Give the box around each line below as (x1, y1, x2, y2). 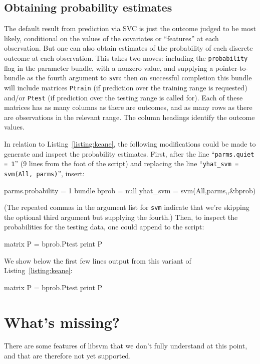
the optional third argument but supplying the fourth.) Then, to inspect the (4, 211, 238, 222)
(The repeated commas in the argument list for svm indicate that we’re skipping (4, 202, 249, 212)
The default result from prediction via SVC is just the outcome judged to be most (4, 23, 256, 34)
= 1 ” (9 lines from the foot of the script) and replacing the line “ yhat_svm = (4, 158, 239, 169)
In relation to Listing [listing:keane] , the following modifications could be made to (4, 138, 256, 149)
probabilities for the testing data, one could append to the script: (4, 221, 204, 232)
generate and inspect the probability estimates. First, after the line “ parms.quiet (4, 148, 254, 159)
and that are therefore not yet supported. (4, 350, 131, 361)
